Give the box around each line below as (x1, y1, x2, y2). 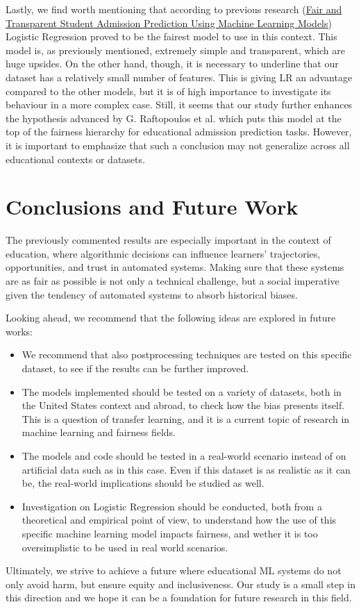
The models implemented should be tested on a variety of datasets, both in (22, 384, 342, 399)
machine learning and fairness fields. (22, 425, 176, 440)
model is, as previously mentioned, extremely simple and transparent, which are (6, 42, 346, 57)
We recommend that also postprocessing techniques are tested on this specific (22, 347, 352, 362)
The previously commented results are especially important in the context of (6, 233, 331, 247)
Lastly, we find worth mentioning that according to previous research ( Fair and (6, 2, 342, 16)
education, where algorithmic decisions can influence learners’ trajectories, (6, 246, 321, 260)
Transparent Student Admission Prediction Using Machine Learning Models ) (6, 15, 332, 30)
